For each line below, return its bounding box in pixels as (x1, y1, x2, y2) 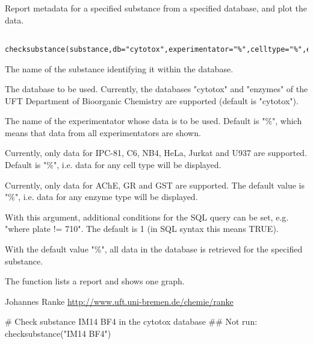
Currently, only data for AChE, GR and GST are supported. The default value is (5, 178, 305, 191)
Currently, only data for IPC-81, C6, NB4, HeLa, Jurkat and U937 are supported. (5, 146, 308, 159)
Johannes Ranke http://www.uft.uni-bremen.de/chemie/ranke (5, 295, 234, 307)
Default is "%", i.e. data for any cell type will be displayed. (5, 158, 222, 171)
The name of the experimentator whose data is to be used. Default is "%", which (5, 114, 302, 127)
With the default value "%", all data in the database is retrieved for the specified (5, 243, 303, 255)
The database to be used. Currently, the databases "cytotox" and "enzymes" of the (5, 83, 308, 95)
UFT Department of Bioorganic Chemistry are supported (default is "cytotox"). (5, 94, 299, 107)
